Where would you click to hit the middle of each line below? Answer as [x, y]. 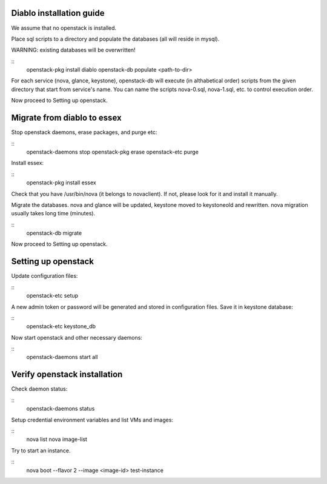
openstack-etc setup [52, 296]
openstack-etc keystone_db [61, 326]
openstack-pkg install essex [61, 183]
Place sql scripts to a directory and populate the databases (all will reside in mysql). [115, 39]
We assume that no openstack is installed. [64, 28]
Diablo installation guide [58, 13]
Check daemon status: [39, 389]
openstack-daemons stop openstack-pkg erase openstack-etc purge [113, 152]
